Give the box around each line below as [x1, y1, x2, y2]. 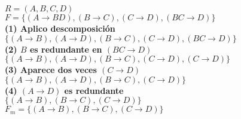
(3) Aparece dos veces [5, 63, 97, 76]
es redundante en [29, 42, 102, 55]
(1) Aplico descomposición [5, 22, 115, 34]
